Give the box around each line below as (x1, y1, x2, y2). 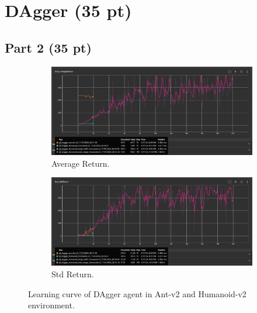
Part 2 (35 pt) (5, 38, 92, 56)
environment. (28, 299, 75, 311)
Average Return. (51, 157, 110, 169)
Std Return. (51, 268, 94, 280)
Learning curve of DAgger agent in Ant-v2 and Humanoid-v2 (28, 287, 246, 300)
